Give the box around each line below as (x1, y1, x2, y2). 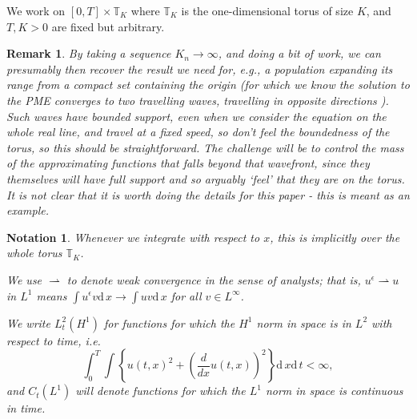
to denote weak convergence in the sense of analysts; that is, (66, 271, 361, 288)
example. (6, 202, 50, 219)
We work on (6, 2, 66, 18)
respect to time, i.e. (6, 332, 101, 348)
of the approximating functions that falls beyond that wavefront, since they (6, 155, 370, 171)
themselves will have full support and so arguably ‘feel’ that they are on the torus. (6, 170, 405, 187)
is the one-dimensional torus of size (181, 2, 354, 18)
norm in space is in (256, 314, 351, 331)
